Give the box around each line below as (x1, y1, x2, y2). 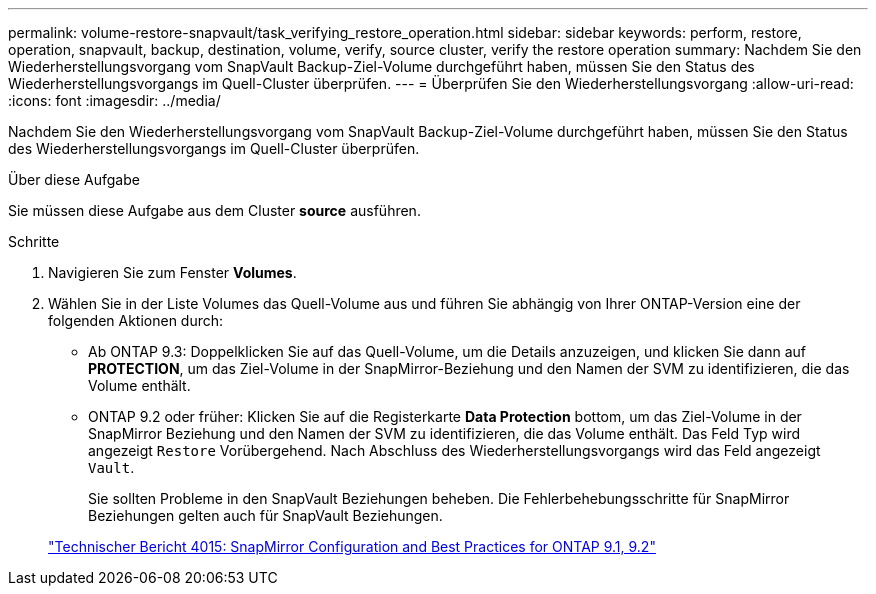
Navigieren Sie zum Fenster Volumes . (48, 264, 297, 281)
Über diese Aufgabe (8, 171, 140, 188)
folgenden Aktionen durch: (48, 312, 224, 329)
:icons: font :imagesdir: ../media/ (8, 92, 221, 109)
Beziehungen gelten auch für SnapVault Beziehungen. (88, 507, 443, 524)
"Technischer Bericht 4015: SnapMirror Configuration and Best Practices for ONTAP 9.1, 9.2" (48, 538, 656, 555)
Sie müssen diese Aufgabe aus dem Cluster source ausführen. (8, 202, 421, 219)
